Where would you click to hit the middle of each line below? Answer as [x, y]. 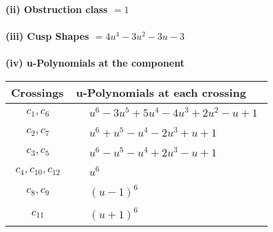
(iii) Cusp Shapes [47, 36]
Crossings [37, 92]
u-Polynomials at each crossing [161, 92]
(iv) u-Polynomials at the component [95, 63]
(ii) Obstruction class [57, 9]
